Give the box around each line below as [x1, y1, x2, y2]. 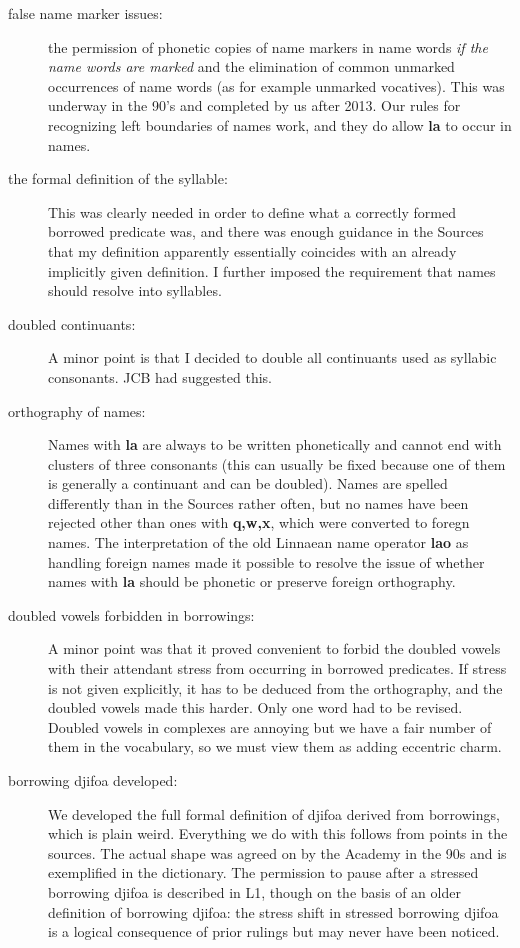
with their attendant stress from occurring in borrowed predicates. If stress [48, 658, 507, 679]
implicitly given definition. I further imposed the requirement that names [48, 260, 496, 281]
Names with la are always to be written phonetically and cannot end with [48, 434, 502, 455]
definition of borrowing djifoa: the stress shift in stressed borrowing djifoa [48, 901, 499, 922]
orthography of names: [8, 400, 146, 421]
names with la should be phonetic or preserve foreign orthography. [48, 571, 456, 592]
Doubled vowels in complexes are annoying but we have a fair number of [48, 716, 492, 737]
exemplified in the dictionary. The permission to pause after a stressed [48, 862, 479, 883]
